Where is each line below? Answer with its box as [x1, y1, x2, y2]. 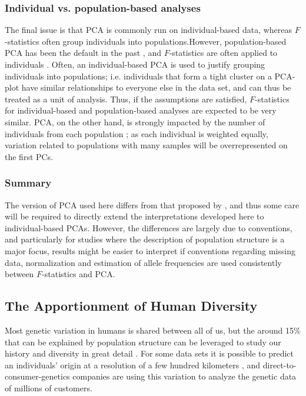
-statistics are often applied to [169, 46, 278, 59]
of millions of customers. [5, 381, 92, 394]
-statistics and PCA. [42, 268, 115, 280]
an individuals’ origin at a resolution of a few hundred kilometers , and [5, 358, 261, 371]
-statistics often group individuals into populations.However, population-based [5, 35, 287, 47]
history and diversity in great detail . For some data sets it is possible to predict [5, 347, 294, 360]
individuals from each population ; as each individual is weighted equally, [5, 127, 268, 139]
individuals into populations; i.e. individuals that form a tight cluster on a [5, 69, 272, 82]
